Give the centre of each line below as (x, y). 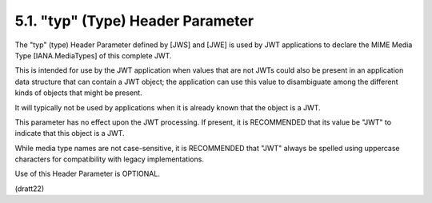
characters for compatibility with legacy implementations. (109, 159)
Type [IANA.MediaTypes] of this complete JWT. (93, 55)
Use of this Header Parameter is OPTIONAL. (87, 174)
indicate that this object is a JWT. (70, 133)
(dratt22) (29, 189)
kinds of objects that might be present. (79, 93)
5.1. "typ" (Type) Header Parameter (134, 21)
